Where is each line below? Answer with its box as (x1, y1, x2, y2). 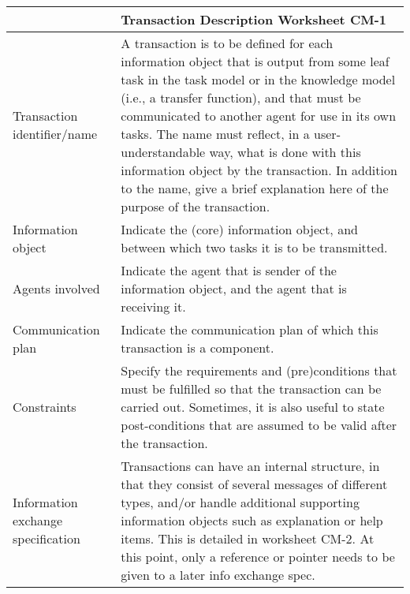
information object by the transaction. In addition (121, 161, 397, 179)
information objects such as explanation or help (121, 511, 383, 529)
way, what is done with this (209, 143, 361, 161)
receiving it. (121, 297, 186, 316)
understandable (121, 143, 206, 161)
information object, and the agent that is (121, 279, 347, 297)
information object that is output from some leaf (121, 52, 389, 70)
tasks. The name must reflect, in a (121, 125, 310, 143)
